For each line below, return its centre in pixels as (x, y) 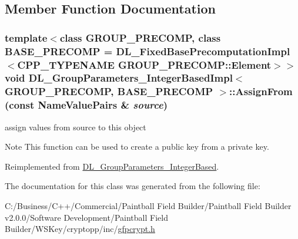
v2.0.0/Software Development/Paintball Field (86, 217)
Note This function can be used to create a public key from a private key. (137, 147)
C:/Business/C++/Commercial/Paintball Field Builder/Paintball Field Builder (148, 205)
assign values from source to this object (76, 127)
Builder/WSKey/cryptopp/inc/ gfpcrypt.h (80, 229)
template (26, 37)
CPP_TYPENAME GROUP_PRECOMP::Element (144, 64)
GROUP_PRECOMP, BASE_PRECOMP (109, 91)
